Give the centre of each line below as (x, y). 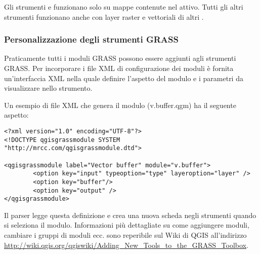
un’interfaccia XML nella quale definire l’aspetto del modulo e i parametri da (124, 78)
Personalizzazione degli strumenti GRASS (91, 39)
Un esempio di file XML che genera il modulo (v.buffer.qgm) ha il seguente (120, 105)
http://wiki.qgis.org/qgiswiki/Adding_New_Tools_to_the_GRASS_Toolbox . (126, 245)
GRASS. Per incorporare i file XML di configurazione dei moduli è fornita (119, 68)
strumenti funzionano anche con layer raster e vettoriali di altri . (104, 16)
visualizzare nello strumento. (48, 88)
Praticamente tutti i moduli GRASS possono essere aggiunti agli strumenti (120, 58)
